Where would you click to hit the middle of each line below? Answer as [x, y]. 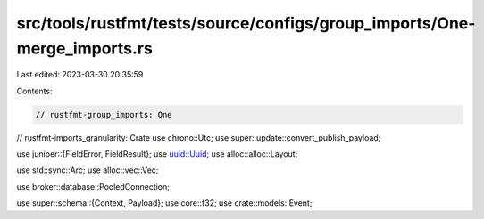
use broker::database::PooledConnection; [93, 186]
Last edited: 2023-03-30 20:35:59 [80, 75]
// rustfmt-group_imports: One [104, 114]
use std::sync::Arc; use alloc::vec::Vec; [88, 170]
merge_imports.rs [85, 48]
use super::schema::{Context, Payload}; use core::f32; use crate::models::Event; [164, 203]
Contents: [34, 91]
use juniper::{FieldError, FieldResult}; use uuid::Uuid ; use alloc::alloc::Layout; [157, 154]
